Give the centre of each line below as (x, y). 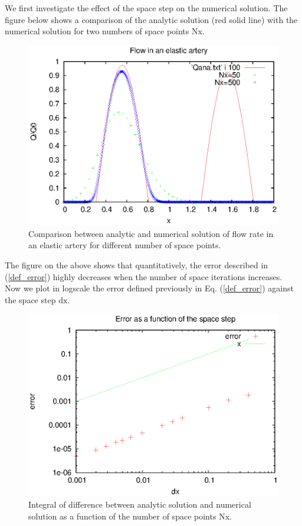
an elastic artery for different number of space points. (125, 245)
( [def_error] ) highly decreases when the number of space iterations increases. (144, 276)
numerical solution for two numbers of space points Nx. (105, 31)
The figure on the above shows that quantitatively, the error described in (137, 265)
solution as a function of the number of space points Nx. (130, 516)
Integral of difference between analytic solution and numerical (140, 504)
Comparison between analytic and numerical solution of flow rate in (151, 233)
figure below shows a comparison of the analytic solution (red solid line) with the (151, 19)
